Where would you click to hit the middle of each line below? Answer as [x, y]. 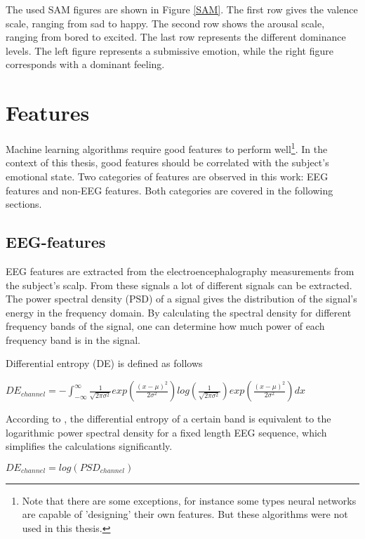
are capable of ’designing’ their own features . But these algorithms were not [185, 514]
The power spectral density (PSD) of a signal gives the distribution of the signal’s [181, 299]
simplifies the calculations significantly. [89, 446]
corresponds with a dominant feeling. [85, 64]
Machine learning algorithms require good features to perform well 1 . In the [167, 148]
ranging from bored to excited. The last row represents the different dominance [176, 37]
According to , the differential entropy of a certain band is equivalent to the [168, 419]
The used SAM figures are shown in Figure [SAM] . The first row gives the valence [182, 9]
